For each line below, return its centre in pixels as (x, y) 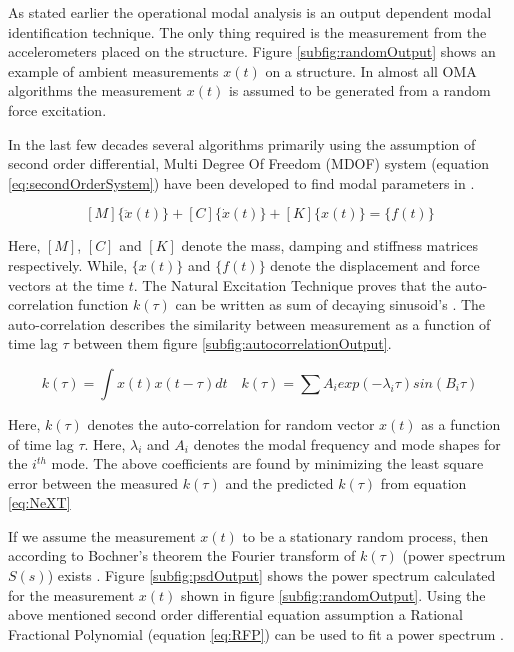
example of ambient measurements (113, 70)
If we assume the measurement (102, 535)
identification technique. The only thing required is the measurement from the (247, 31)
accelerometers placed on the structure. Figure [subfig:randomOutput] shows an (252, 51)
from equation (423, 482)
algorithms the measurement (95, 90)
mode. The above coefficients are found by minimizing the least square (267, 463)
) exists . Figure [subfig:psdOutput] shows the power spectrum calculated (271, 575)
